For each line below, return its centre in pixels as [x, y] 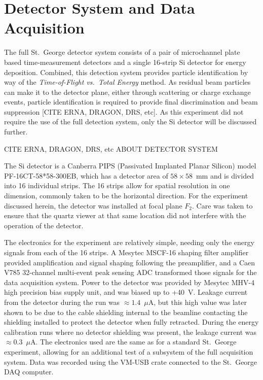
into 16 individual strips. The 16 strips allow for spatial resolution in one [117, 185]
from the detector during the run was [62, 302]
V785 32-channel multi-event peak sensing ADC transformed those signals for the [130, 272]
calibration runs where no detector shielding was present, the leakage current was [130, 332]
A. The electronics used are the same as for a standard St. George [133, 342]
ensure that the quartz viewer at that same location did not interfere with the [125, 215]
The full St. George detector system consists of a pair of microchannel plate [122, 52]
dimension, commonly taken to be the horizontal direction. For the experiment [126, 196]
